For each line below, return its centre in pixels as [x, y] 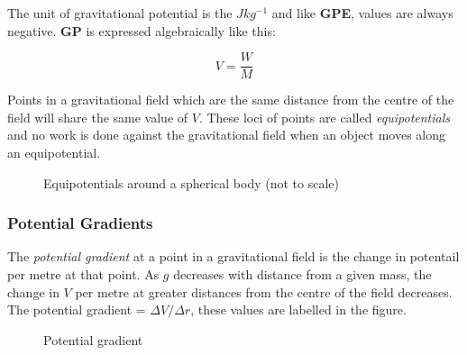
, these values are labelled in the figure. [298, 309]
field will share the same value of [98, 117]
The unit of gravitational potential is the [120, 13]
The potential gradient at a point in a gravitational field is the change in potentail [233, 256]
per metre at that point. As [83, 274]
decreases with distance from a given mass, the [302, 274]
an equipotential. [54, 153]
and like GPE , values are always [362, 13]
